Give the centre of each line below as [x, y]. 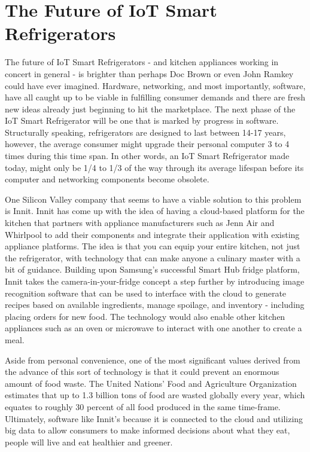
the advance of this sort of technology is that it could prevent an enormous [142, 372]
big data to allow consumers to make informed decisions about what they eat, [148, 430]
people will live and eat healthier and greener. [89, 442]
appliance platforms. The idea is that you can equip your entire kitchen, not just [153, 246]
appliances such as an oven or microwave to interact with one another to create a [154, 328]
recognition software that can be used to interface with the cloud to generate [146, 293]
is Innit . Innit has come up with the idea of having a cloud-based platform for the [155, 211]
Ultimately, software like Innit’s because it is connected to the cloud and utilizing [154, 418]
